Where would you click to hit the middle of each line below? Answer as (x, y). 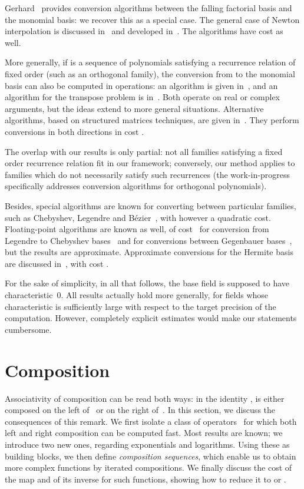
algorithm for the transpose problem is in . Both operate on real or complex (142, 97)
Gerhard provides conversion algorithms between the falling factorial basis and (148, 8)
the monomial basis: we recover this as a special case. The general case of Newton (152, 19)
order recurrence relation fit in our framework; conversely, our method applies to (150, 163)
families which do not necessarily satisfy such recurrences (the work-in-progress (147, 174)
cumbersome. (28, 329)
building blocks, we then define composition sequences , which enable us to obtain (151, 456)
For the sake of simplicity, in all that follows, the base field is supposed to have (147, 283)
